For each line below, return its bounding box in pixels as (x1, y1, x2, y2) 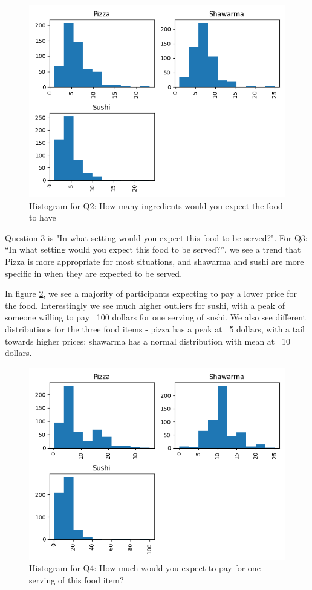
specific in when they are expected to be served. (5, 267, 183, 279)
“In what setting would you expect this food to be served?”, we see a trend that (5, 243, 301, 256)
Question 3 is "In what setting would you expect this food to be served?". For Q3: (5, 231, 308, 244)
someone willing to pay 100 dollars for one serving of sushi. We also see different (5, 311, 307, 323)
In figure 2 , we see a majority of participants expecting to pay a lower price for (5, 287, 297, 300)
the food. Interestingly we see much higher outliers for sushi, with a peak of (5, 299, 285, 311)
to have (29, 211, 56, 224)
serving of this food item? (29, 573, 124, 586)
